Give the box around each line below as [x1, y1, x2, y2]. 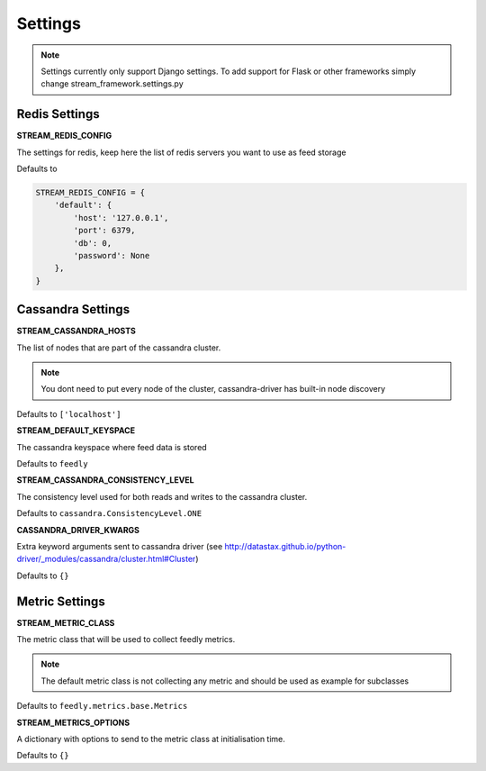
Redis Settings [16, 106, 100, 122]
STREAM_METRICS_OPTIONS [16, 717, 130, 728]
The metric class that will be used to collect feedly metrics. [16, 634, 236, 644]
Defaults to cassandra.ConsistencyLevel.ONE [16, 508, 202, 519]
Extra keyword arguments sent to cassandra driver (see [16, 540, 223, 551]
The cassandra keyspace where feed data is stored [16, 441, 207, 452]
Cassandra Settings [16, 302, 130, 317]
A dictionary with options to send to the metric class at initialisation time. [16, 733, 285, 744]
